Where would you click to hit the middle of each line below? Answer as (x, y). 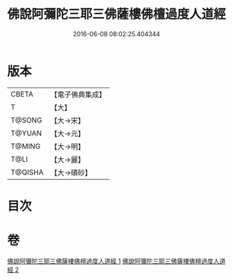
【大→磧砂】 (71, 172)
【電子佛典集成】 (78, 94)
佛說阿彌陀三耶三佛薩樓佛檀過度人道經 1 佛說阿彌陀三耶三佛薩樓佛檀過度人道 (116, 261)
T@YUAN (26, 133)
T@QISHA (27, 172)
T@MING (26, 146)
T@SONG (27, 120)
